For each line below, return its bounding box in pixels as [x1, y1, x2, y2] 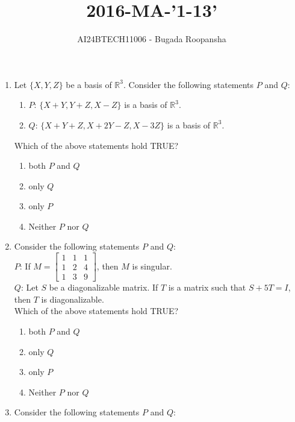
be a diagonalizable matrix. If [49, 281, 158, 294]
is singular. [132, 259, 172, 272]
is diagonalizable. [41, 292, 104, 305]
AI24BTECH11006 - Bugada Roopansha [77, 33, 226, 45]
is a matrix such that [168, 281, 246, 294]
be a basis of [66, 78, 112, 90]
